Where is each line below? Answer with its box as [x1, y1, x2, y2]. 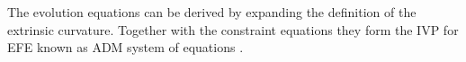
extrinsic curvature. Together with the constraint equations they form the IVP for [7, 20, 459, 39]
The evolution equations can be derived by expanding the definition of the [7, 3, 417, 21]
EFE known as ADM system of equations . [7, 38, 244, 57]
